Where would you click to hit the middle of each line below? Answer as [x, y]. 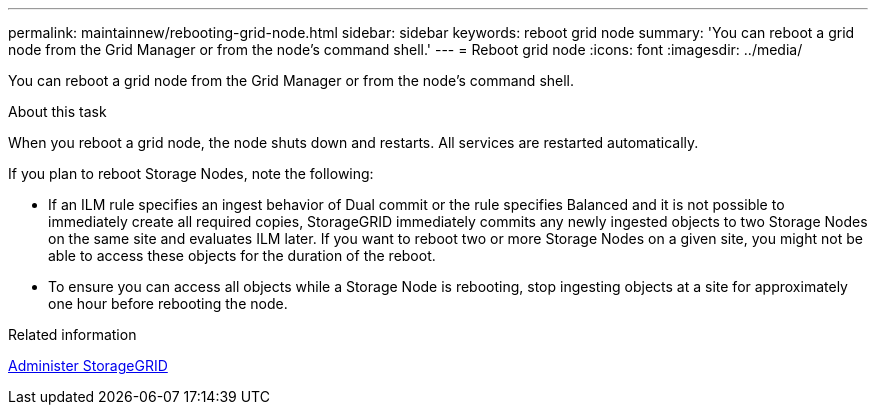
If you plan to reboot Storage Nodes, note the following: [191, 173]
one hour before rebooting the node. [168, 303]
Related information [72, 334]
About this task [57, 111]
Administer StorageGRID [88, 365]
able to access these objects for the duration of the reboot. [242, 255]
